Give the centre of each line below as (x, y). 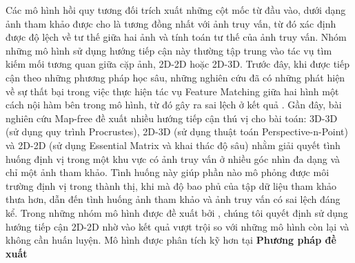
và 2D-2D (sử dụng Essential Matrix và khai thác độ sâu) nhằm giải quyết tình (173, 145)
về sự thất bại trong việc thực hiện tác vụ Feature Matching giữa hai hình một (172, 91)
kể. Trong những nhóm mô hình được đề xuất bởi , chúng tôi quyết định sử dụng (177, 212)
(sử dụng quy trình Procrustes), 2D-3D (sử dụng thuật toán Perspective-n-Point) (177, 131)
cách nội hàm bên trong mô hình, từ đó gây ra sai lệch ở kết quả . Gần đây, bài (174, 105)
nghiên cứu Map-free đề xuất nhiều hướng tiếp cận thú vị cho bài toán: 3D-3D (172, 118)
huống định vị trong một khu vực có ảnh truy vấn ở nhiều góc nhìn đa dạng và (173, 158)
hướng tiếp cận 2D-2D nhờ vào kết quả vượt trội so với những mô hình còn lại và (177, 226)
